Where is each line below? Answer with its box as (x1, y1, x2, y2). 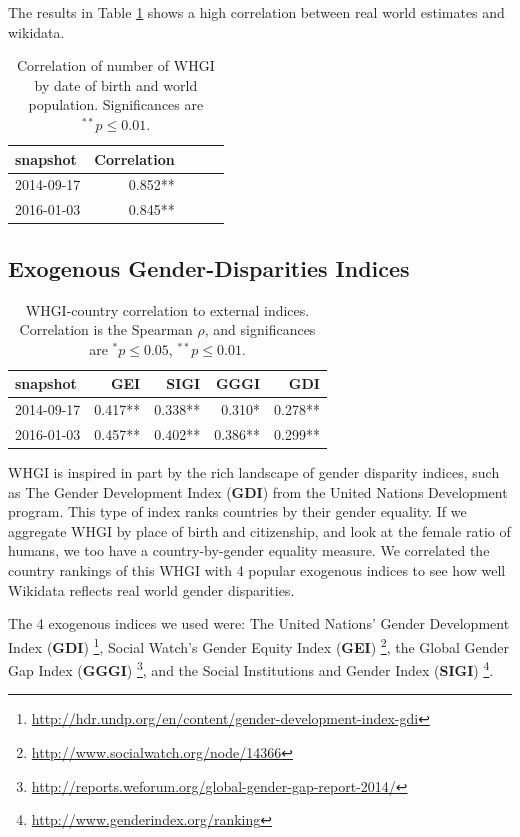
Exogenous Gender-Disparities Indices (8, 252, 410, 283)
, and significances (204, 319, 316, 340)
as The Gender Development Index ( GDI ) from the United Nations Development (8, 481, 508, 502)
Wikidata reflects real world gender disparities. (8, 579, 295, 600)
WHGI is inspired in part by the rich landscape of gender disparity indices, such (8, 462, 500, 483)
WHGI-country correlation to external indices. (25, 299, 310, 320)
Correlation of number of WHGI (16, 55, 215, 76)
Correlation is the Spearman (19, 319, 193, 340)
